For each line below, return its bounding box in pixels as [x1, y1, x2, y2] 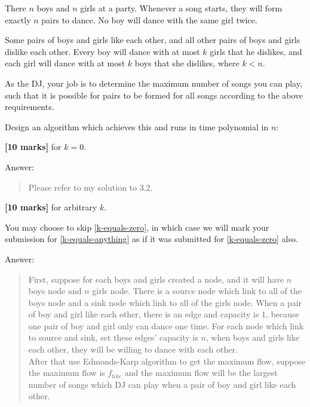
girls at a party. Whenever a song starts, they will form [80, 2, 283, 14]
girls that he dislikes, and [210, 45, 302, 57]
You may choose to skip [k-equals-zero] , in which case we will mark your [5, 221, 269, 233]
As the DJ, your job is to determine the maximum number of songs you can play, [5, 76, 302, 89]
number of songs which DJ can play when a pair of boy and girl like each [28, 378, 296, 390]
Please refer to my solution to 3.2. [28, 180, 153, 193]
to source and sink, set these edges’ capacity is [28, 331, 198, 344]
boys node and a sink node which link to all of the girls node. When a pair [28, 296, 302, 308]
